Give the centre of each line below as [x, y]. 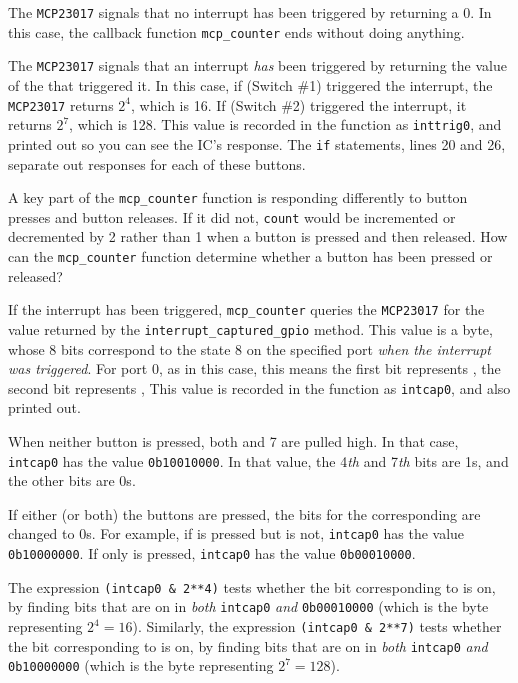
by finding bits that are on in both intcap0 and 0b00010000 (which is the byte [248, 606]
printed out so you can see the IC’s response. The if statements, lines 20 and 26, [257, 143]
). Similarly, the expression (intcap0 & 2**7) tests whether [317, 626]
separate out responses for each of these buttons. [157, 163]
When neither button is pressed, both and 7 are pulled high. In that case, [233, 441]
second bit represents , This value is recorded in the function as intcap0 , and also [259, 387]
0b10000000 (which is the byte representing [141, 665]
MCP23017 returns [61, 104]
